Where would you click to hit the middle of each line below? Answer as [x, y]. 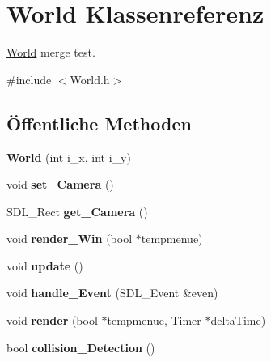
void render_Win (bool [70, 238]
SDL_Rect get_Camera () [77, 211]
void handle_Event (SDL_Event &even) [112, 293]
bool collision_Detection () [81, 347]
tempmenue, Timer [154, 320]
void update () [45, 265]
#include [29, 79]
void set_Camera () [60, 184]
